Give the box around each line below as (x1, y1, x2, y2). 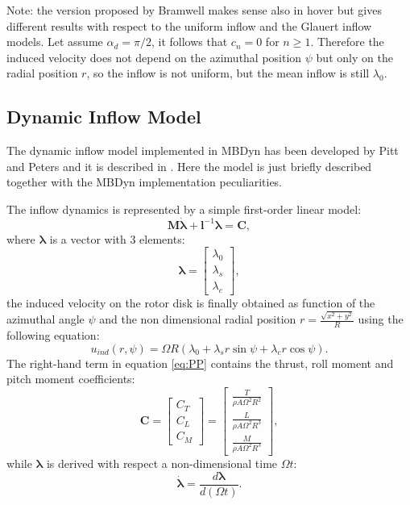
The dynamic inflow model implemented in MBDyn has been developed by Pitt (6, 142, 399, 159)
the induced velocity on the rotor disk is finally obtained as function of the (6, 294, 375, 311)
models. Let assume (6, 33, 103, 50)
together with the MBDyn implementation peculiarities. (6, 173, 283, 190)
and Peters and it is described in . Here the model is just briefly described (6, 157, 372, 174)
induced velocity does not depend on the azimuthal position (6, 48, 302, 65)
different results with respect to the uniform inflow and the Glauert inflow (6, 17, 372, 34)
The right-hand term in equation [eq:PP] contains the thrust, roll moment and (6, 354, 394, 371)
